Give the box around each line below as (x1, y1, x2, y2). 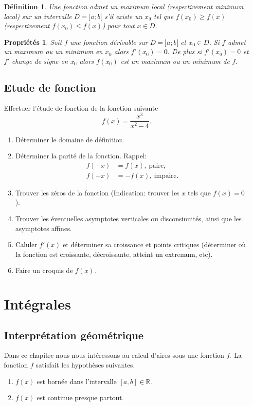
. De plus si (167, 46, 202, 57)
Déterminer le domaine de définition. (15, 134, 125, 144)
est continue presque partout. (36, 392, 124, 403)
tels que (187, 187, 211, 197)
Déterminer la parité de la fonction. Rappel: (15, 151, 147, 161)
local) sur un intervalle (4, 11, 72, 21)
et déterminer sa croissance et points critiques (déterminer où (63, 239, 246, 250)
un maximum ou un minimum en (4, 46, 103, 57)
